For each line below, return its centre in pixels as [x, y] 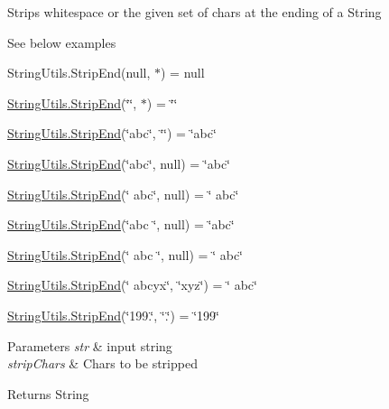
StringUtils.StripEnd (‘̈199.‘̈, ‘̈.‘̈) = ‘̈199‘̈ [113, 315]
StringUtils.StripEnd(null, [79, 73]
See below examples [62, 42]
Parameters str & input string [90, 345]
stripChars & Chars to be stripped [102, 363]
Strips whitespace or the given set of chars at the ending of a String [194, 12]
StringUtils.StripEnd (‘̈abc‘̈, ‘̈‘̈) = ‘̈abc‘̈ [112, 133]
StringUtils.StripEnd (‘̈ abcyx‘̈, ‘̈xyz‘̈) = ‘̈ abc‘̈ [132, 285]
